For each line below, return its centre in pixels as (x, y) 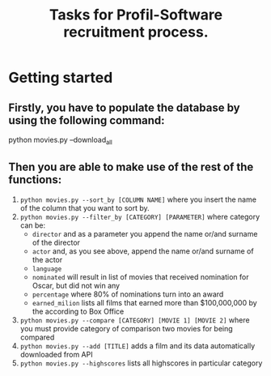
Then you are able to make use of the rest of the (131, 167)
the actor (47, 259)
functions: (35, 180)
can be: (33, 225)
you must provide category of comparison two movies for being (126, 328)
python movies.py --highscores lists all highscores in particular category (141, 363)
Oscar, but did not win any (76, 285)
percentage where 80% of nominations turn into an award (128, 294)
